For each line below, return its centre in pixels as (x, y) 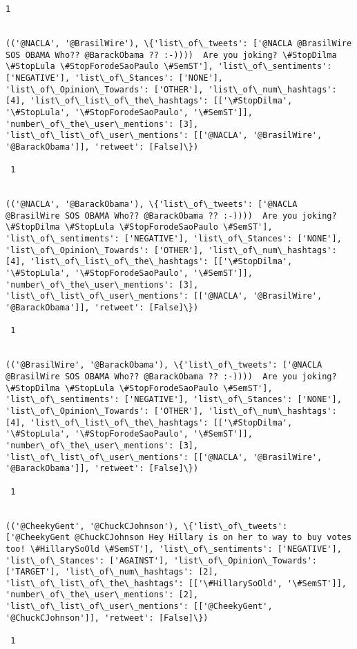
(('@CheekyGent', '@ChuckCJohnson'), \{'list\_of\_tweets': (147, 526)
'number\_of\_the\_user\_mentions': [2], (102, 595)
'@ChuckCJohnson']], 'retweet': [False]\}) (107, 618)
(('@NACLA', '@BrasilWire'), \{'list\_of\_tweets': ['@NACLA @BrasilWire (179, 43)
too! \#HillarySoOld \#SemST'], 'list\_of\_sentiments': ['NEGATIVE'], (174, 549)
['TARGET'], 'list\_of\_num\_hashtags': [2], (112, 572)
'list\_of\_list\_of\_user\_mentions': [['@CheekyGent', (139, 607)
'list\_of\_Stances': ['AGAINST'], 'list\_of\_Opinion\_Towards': (162, 560)
